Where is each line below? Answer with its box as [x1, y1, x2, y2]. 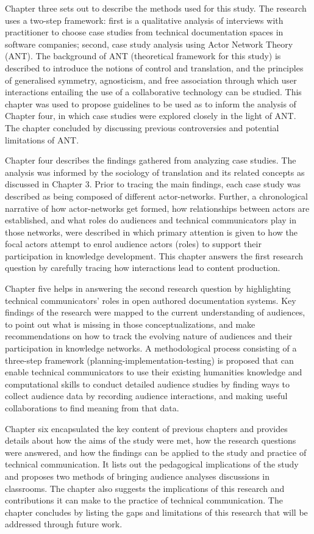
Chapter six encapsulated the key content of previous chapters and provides [5, 422, 288, 435]
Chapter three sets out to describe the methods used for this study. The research [5, 2, 307, 14]
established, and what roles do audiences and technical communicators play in [5, 214, 297, 226]
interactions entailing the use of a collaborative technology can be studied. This [5, 85, 302, 98]
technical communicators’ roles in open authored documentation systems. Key [5, 294, 296, 306]
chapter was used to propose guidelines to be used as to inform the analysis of [5, 97, 296, 110]
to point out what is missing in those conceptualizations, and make [5, 317, 255, 330]
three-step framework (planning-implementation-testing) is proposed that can [5, 353, 294, 366]
